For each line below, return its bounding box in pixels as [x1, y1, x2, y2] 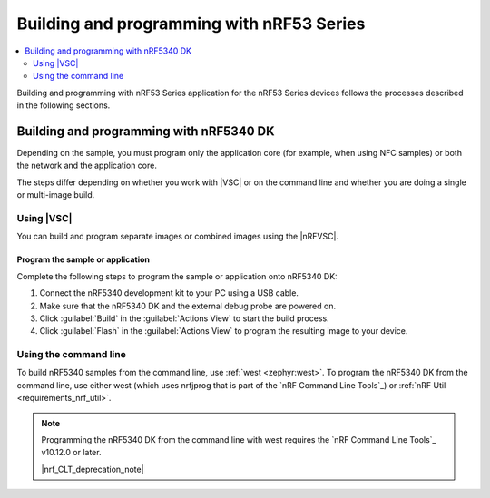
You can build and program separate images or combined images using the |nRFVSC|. [16, 231, 339, 242]
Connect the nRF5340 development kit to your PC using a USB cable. [39, 288, 299, 298]
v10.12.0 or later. [41, 447, 102, 458]
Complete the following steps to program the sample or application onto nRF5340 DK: [16, 270, 338, 281]
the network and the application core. [16, 160, 158, 171]
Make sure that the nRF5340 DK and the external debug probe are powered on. [39, 300, 336, 311]
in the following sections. [16, 100, 111, 111]
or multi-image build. [16, 190, 95, 200]
